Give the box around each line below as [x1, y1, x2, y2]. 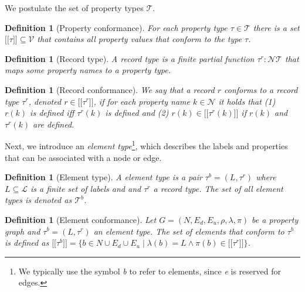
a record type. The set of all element [153, 182, 283, 194]
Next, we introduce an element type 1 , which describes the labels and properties [5, 138, 288, 152]
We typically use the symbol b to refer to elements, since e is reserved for [18, 264, 281, 277]
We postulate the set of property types [5, 2, 144, 13]
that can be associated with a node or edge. [5, 151, 162, 163]
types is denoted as [5, 194, 72, 206]
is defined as [5, 236, 49, 249]
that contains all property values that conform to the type [37, 33, 242, 45]
